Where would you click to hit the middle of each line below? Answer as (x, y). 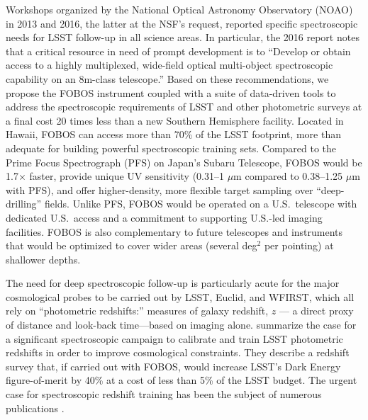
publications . (35, 408)
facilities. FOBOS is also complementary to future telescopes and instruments (174, 231)
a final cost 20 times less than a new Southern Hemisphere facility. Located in (175, 120)
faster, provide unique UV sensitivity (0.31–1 (127, 176)
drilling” (24, 204)
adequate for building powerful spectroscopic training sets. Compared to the (171, 148)
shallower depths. (43, 259)
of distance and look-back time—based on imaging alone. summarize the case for (181, 325)
